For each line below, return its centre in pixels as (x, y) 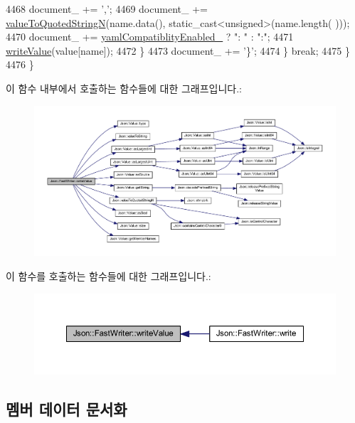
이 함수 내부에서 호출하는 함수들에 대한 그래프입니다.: (124, 88)
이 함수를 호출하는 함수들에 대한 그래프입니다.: (108, 275)
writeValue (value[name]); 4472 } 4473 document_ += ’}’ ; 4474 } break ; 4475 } (178, 50)
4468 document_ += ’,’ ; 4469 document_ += (107, 9)
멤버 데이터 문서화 (67, 409)
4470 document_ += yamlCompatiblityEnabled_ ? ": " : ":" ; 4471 (150, 37)
